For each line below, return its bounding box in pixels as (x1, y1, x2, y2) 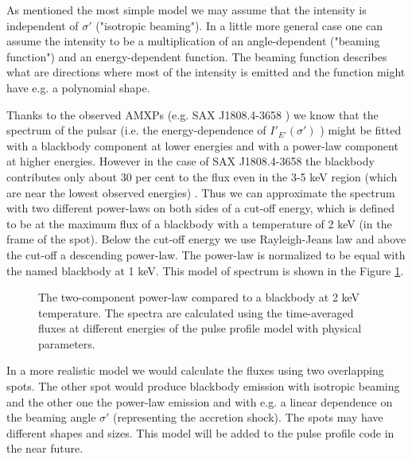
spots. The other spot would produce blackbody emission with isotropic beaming (6, 378, 400, 395)
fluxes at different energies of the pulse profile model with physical (38, 320, 362, 336)
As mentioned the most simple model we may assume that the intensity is (6, 2, 367, 18)
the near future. (6, 440, 84, 457)
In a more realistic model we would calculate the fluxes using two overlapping (6, 362, 384, 379)
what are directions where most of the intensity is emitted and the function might (6, 64, 406, 80)
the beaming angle (6, 409, 96, 426)
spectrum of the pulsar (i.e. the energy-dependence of (6, 122, 266, 138)
